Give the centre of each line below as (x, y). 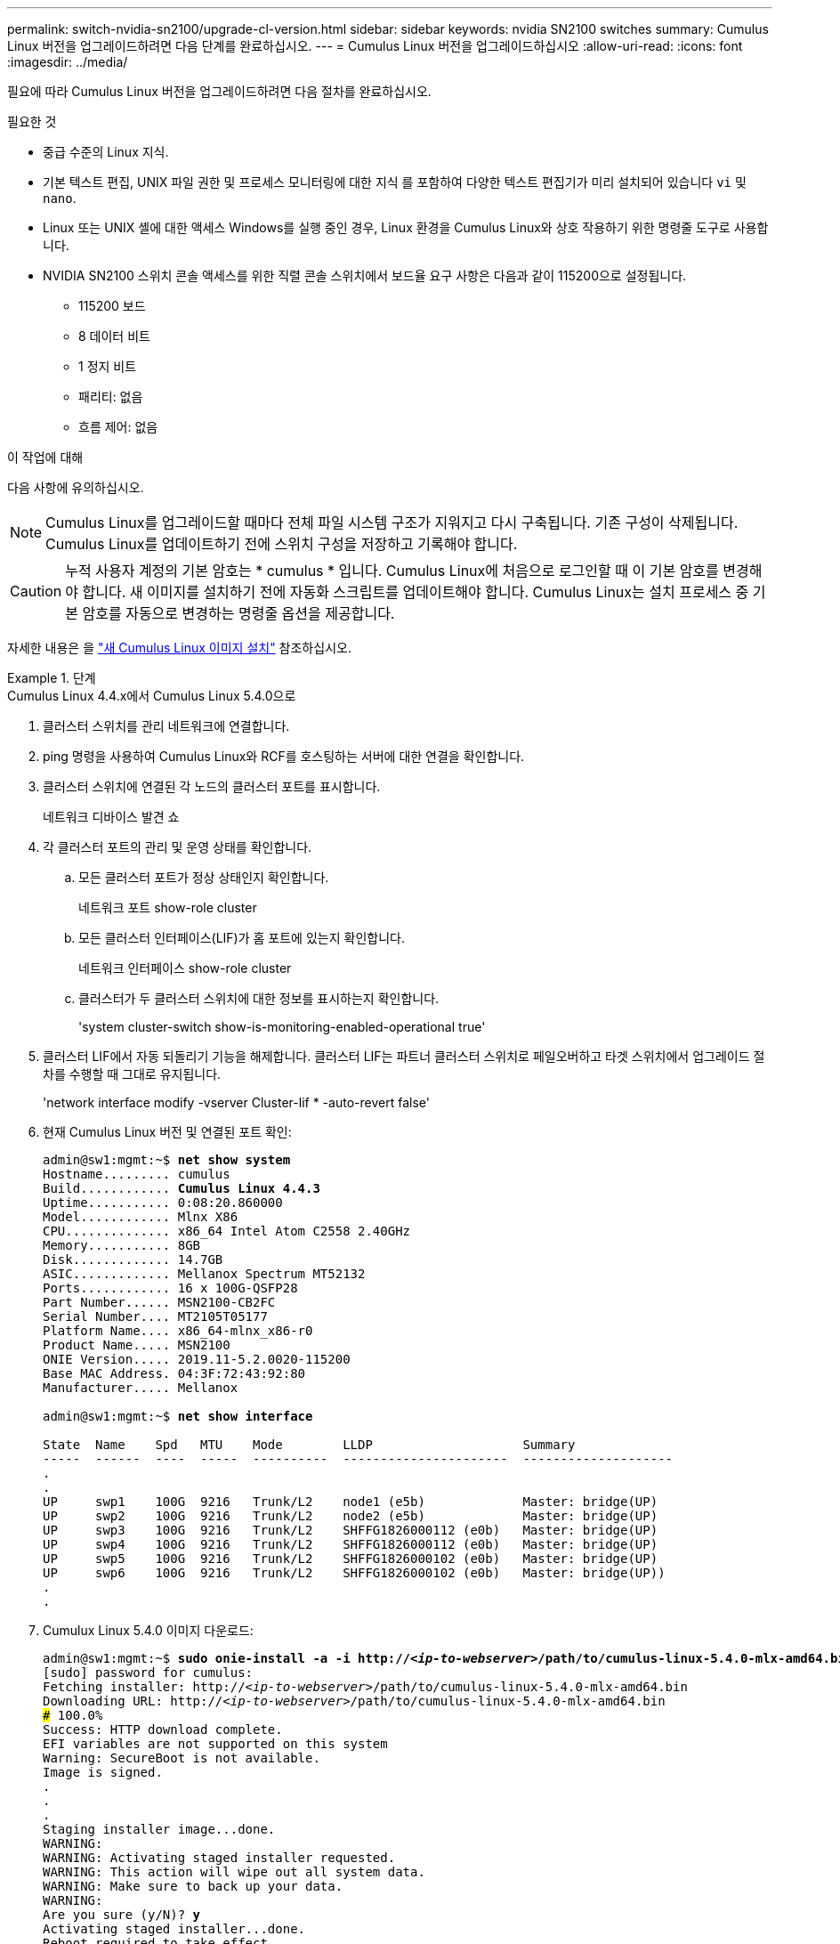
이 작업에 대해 (45, 457)
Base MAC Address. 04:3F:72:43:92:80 (174, 1373)
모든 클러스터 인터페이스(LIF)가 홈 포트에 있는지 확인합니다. (242, 938)
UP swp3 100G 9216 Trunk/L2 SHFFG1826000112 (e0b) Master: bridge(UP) (351, 1530)
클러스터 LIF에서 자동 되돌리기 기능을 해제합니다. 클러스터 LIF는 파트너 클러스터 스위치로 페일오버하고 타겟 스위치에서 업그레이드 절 (404, 1056)
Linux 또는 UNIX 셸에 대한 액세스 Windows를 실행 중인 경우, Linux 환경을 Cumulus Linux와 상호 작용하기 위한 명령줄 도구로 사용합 (406, 227)
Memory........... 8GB (122, 1245)
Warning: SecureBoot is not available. (182, 1758)
